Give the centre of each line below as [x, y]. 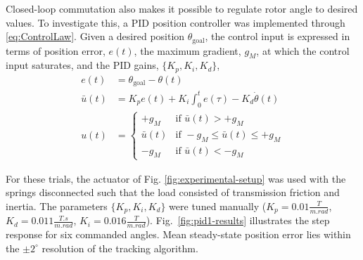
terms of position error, [56, 50]
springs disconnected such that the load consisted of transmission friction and [173, 192]
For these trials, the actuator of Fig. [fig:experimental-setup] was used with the [176, 178]
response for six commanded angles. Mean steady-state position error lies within [178, 234]
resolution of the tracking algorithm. [120, 248]
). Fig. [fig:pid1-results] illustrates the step [238, 220]
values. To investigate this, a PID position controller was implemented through [176, 22]
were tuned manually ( [218, 206]
